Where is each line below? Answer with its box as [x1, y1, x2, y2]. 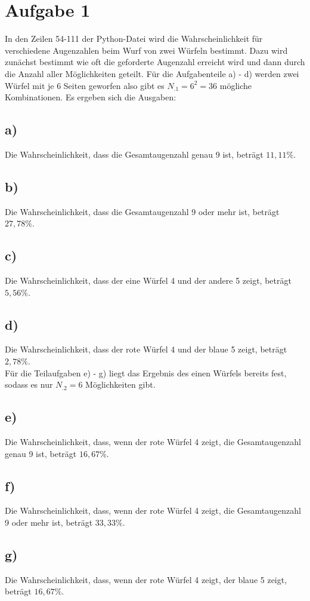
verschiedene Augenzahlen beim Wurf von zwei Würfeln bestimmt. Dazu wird [5, 44, 288, 56]
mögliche [219, 79, 252, 91]
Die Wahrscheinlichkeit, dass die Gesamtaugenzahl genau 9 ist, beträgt [5, 148, 263, 160]
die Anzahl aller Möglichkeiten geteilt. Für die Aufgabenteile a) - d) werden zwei [5, 67, 299, 79]
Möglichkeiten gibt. [85, 378, 156, 391]
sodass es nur [5, 378, 53, 391]
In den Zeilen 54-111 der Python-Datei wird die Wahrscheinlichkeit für [5, 32, 263, 45]
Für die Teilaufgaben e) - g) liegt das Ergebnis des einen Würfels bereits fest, [5, 366, 287, 379]
